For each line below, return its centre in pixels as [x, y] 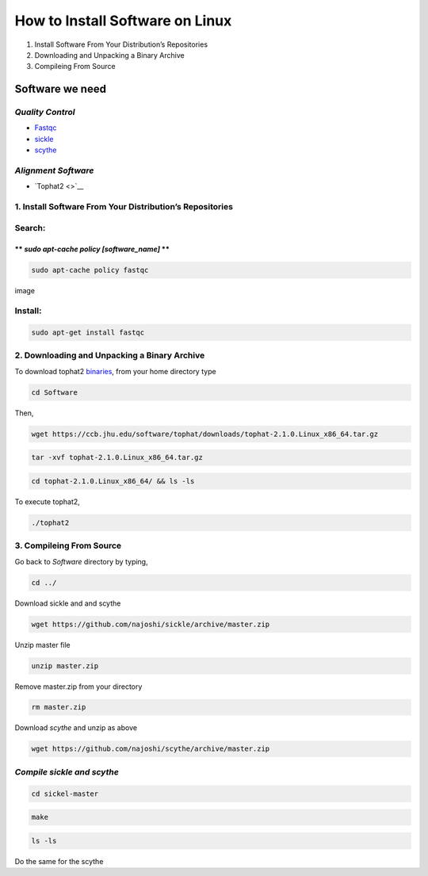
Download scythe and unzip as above [76, 728]
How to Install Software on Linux [123, 21]
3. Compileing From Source [68, 545]
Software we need [61, 89]
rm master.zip [59, 707]
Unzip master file [42, 645]
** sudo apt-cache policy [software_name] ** [92, 249]
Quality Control [45, 113]
